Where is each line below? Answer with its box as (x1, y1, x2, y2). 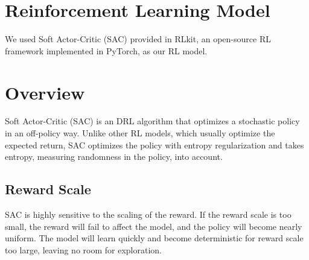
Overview (5, 80, 85, 104)
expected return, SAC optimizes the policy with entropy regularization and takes (5, 138, 304, 151)
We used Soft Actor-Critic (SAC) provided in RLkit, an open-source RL (5, 33, 271, 45)
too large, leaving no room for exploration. (5, 243, 162, 256)
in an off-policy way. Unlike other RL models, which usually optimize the (5, 127, 275, 139)
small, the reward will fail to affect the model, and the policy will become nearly (5, 220, 302, 232)
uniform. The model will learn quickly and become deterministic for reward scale (5, 232, 304, 244)
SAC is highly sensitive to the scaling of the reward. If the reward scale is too (5, 208, 291, 221)
